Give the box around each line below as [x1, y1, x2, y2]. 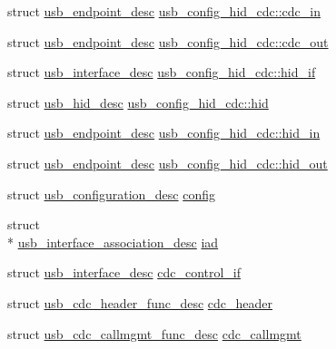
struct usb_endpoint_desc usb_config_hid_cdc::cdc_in [7, 2, 321, 20]
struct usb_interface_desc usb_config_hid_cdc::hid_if [7, 63, 316, 82]
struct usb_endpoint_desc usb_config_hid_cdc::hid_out [7, 153, 328, 172]
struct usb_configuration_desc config [7, 184, 216, 203]
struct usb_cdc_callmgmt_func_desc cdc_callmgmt [7, 324, 301, 343]
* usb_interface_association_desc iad [7, 232, 219, 251]
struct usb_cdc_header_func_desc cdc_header [7, 293, 273, 312]
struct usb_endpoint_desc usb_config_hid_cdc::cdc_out [7, 32, 329, 51]
